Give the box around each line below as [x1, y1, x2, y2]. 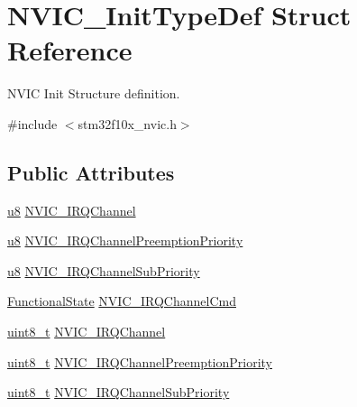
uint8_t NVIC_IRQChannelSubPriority [7, 383, 230, 402]
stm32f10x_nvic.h [78, 114, 177, 133]
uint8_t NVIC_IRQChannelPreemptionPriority [7, 352, 272, 371]
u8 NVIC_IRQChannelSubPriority [7, 261, 200, 280]
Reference [7, 32, 133, 69]
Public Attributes [7, 158, 175, 186]
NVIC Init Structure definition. [7, 84, 180, 103]
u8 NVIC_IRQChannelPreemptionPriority [7, 231, 243, 250]
